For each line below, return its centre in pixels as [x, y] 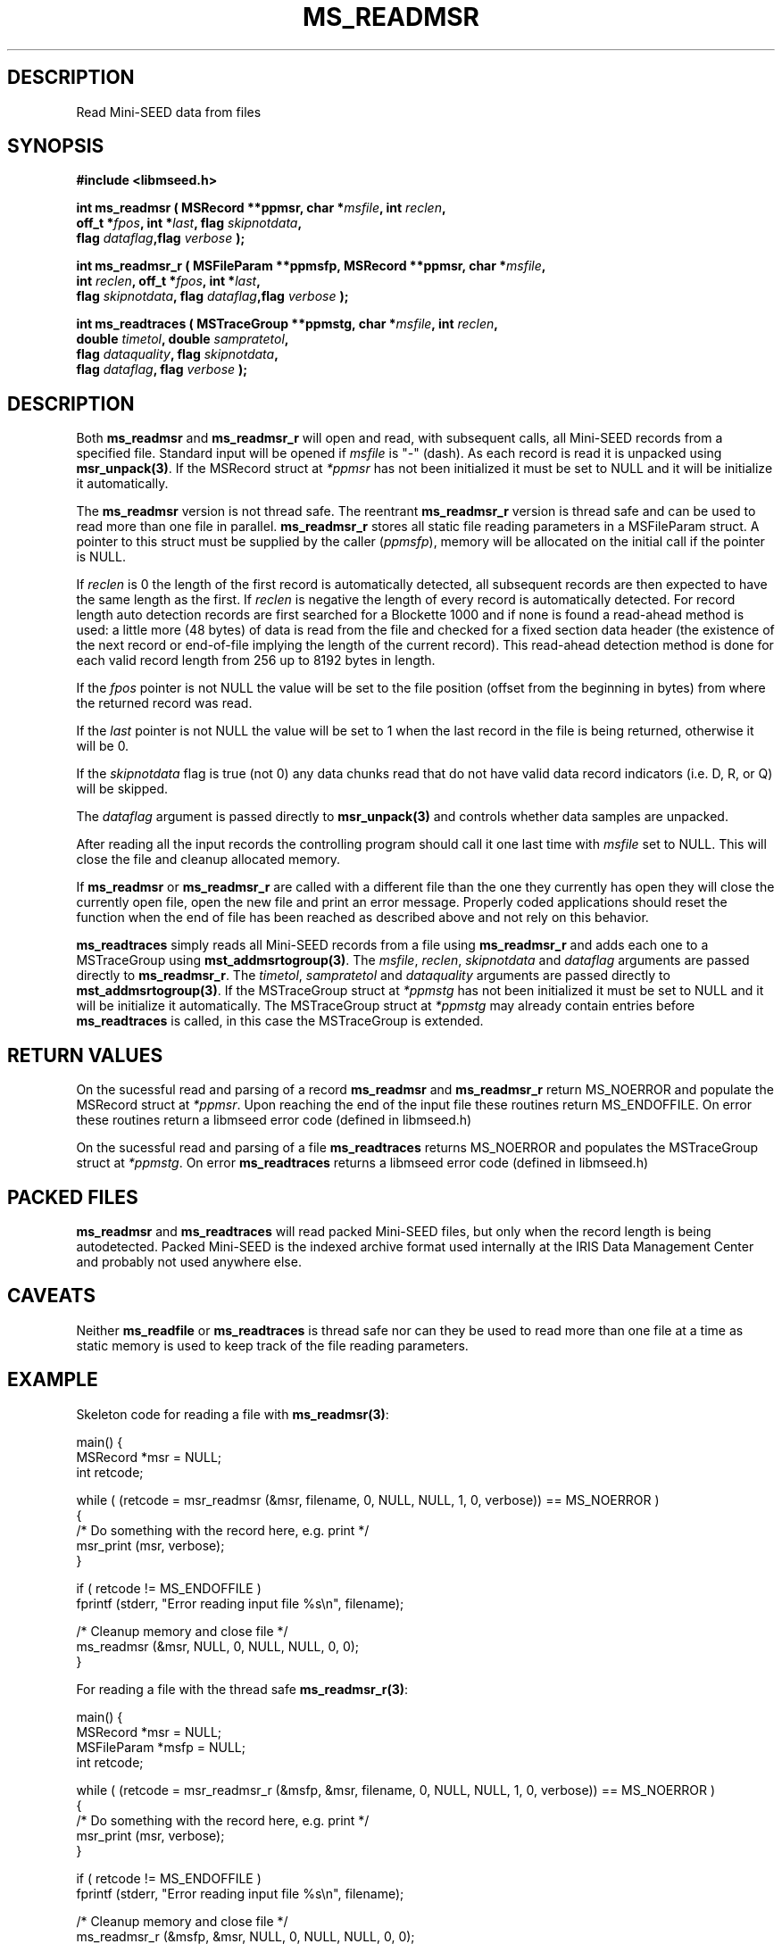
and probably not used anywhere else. [189, 1261]
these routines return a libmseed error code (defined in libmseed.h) [274, 1120]
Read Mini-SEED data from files [169, 112]
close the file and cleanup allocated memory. [208, 860]
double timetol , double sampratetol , [183, 339]
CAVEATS [51, 1296]
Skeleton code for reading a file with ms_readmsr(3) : [233, 1414]
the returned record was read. [164, 703]
